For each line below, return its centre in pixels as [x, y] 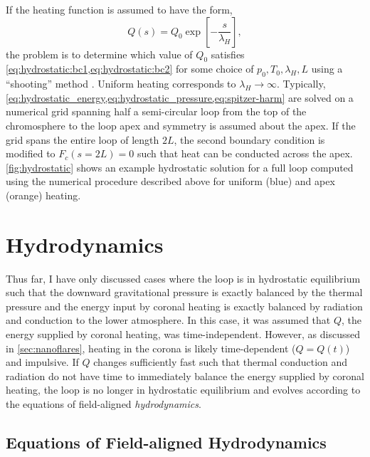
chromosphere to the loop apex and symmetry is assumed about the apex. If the [181, 125]
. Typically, [301, 84]
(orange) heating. [43, 195]
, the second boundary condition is [249, 139]
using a [327, 69]
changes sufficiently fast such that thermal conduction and [221, 362]
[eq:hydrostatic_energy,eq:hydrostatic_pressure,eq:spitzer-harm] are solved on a [180, 97]
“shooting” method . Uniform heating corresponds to [121, 84]
